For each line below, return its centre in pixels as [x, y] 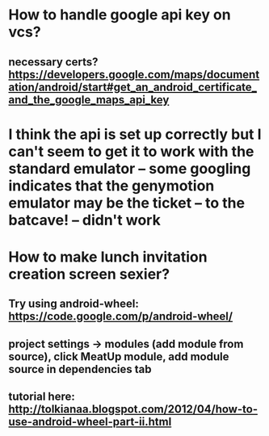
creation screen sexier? [89, 274]
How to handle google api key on [120, 15]
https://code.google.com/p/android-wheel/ [120, 317]
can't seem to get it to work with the [131, 151]
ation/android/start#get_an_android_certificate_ [132, 87]
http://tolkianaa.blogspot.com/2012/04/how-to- [133, 409]
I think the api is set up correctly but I [135, 134]
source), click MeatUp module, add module [119, 356]
